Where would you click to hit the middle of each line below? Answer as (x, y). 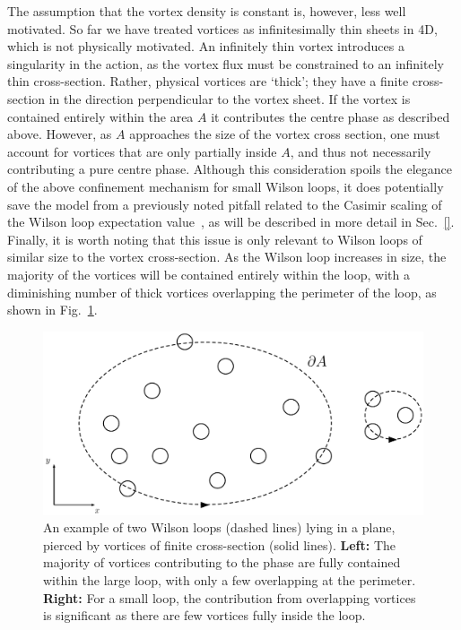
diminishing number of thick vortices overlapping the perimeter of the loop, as (222, 292)
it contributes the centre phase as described (331, 116)
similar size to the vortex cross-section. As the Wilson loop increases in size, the (227, 257)
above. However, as (60, 134)
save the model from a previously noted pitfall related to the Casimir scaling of (225, 204)
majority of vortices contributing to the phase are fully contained (222, 562)
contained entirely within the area (100, 116)
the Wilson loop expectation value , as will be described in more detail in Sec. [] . (231, 222)
